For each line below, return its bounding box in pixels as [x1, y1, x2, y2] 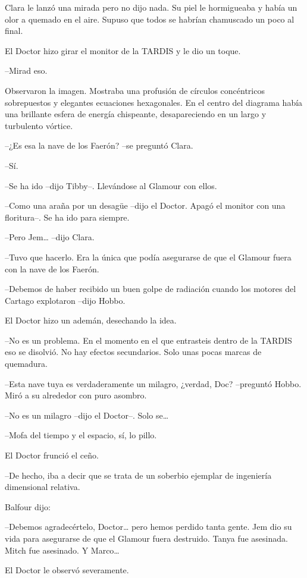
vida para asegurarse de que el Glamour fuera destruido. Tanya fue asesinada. [5, 532, 288, 544]
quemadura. [5, 357, 48, 370]
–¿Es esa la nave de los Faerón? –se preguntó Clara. [5, 139, 193, 152]
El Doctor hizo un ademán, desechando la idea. [5, 314, 177, 326]
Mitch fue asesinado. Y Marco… [5, 544, 120, 556]
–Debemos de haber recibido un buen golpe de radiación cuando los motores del [5, 282, 296, 295]
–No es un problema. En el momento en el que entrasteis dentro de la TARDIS [5, 334, 292, 346]
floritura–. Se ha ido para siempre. [5, 211, 130, 223]
